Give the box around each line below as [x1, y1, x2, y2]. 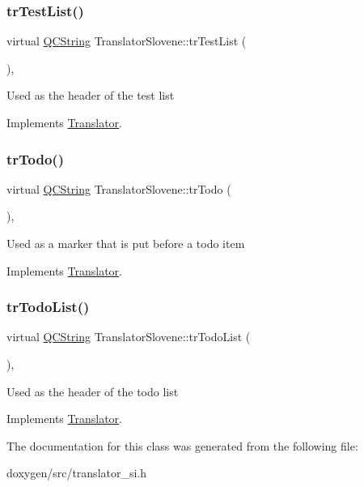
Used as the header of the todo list [6, 382, 179, 399]
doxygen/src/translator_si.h [6, 464, 147, 481]
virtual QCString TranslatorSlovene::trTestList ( [6, 32, 247, 49]
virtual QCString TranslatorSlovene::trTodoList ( [6, 328, 251, 345]
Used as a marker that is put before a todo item [6, 235, 245, 251]
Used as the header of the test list [6, 87, 175, 104]
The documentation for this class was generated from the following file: [6, 437, 358, 454]
